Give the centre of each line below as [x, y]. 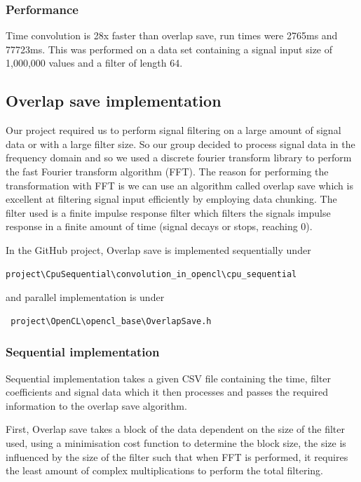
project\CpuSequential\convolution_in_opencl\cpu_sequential [151, 274]
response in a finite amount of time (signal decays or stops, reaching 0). [159, 226]
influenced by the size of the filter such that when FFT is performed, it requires [177, 456]
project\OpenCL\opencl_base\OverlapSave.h [111, 321]
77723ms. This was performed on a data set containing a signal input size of [169, 49]
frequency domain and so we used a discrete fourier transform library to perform [179, 158]
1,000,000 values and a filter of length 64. [94, 63]
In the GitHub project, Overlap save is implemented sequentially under [158, 249]
